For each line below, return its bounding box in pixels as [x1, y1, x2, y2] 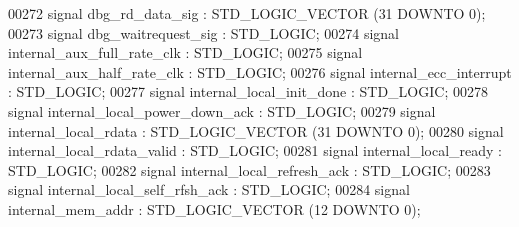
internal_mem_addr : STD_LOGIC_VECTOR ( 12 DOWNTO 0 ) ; [8, 198, 421, 219]
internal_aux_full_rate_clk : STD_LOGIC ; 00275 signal [8, 42, 363, 63]
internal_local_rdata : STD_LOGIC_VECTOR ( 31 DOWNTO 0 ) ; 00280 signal [8, 120, 504, 141]
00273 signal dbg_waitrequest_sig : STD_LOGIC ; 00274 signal [8, 22, 399, 43]
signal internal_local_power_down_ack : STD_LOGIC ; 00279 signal [8, 100, 436, 121]
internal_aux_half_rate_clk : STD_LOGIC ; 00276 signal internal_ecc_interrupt [8, 61, 512, 82]
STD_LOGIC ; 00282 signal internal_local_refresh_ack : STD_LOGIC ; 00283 [8, 159, 491, 180]
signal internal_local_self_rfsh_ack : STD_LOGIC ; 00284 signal [8, 179, 410, 200]
